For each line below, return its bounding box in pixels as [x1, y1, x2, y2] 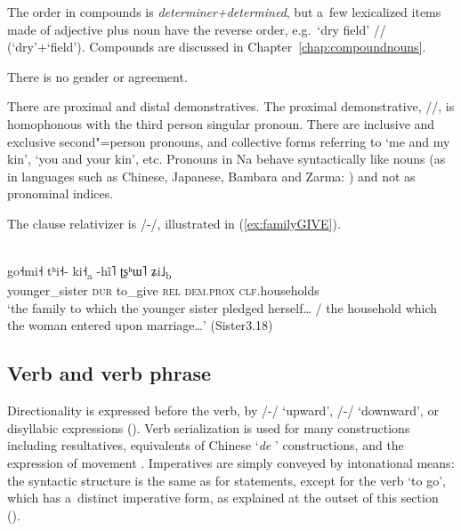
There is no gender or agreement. [7, 67, 188, 85]
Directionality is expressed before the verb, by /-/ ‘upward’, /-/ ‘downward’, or [7, 401, 439, 420]
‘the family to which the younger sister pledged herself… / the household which [7, 298, 438, 317]
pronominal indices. [7, 184, 114, 203]
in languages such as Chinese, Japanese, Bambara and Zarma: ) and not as [7, 166, 416, 185]
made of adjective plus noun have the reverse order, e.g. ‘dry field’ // [7, 20, 386, 38]
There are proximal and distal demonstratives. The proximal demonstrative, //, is [7, 97, 455, 116]
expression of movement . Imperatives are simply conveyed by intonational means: [7, 454, 455, 472]
